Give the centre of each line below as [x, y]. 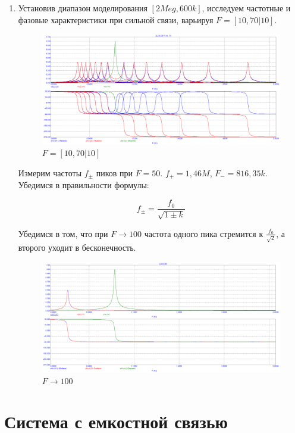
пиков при [114, 173]
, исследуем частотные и [246, 8]
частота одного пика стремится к [204, 233]
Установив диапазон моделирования [83, 8]
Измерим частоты [50, 173]
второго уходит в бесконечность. [77, 247]
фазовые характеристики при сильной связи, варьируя [116, 19]
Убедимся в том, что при [63, 233]
